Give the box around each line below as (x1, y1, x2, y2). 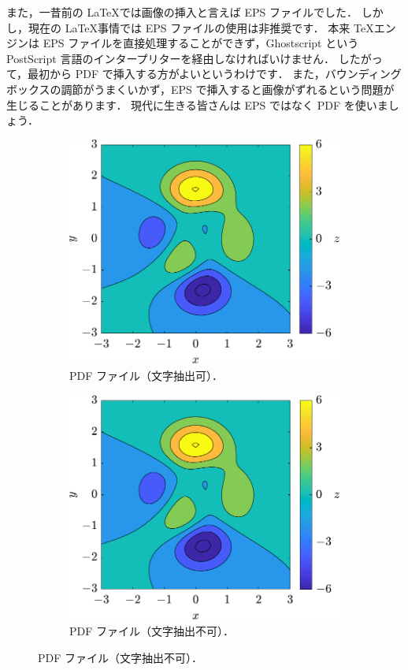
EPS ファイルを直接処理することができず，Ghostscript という (43, 35, 359, 51)
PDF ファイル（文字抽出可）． (69, 367, 224, 384)
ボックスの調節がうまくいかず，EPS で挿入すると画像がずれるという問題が (6, 80, 395, 97)
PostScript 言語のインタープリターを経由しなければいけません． (6, 50, 336, 66)
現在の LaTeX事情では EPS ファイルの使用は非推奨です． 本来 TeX (28, 19, 374, 35)
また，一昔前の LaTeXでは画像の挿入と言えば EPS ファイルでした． (6, 4, 358, 20)
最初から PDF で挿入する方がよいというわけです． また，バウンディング (28, 65, 402, 82)
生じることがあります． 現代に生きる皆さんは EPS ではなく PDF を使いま (6, 96, 388, 113)
